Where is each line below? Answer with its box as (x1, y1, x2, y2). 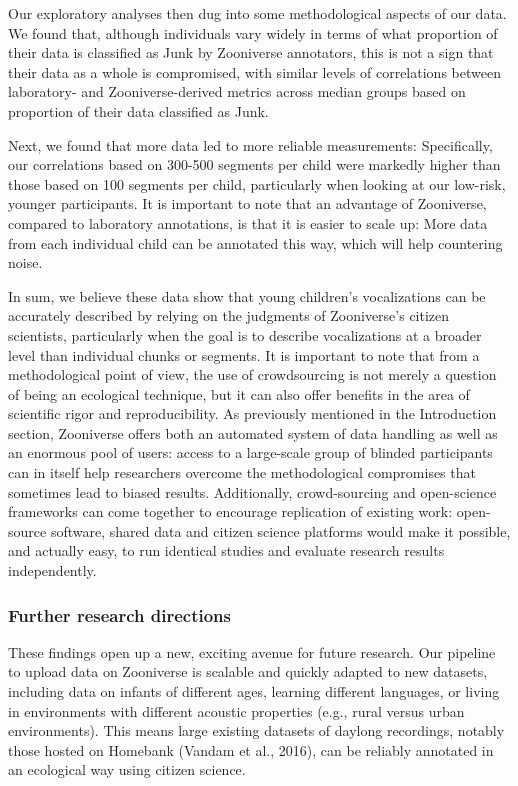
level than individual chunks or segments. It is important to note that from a (8, 344, 480, 365)
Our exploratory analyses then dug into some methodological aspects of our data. (8, 3, 507, 23)
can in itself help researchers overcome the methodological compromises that (8, 462, 476, 483)
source (8, 520, 47, 541)
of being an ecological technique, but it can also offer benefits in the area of (8, 383, 470, 404)
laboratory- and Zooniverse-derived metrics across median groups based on (8, 81, 466, 102)
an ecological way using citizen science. (8, 759, 246, 780)
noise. (8, 252, 43, 273)
